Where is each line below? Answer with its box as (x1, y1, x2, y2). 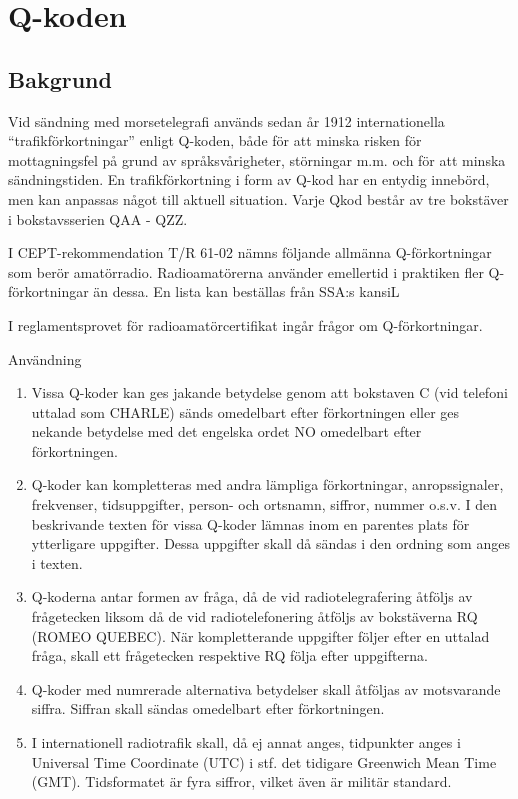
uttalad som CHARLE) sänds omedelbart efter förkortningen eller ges (31, 401, 460, 422)
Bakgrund (8, 63, 112, 94)
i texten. (31, 552, 83, 573)
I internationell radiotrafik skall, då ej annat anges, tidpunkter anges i (31, 732, 461, 753)
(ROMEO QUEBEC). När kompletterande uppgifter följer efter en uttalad (31, 625, 490, 646)
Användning (8, 348, 82, 369)
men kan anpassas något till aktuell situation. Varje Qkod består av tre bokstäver (8, 188, 509, 209)
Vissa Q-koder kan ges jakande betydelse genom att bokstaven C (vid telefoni (31, 382, 508, 403)
